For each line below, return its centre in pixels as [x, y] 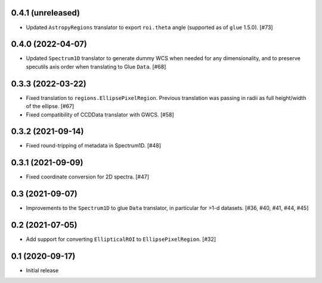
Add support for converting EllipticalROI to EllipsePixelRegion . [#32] [121, 239]
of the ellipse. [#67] [50, 106]
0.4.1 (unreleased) [46, 13]
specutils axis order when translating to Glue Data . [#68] [96, 67]
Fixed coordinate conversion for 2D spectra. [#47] [87, 177]
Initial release [42, 271]
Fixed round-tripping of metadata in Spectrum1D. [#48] [93, 146]
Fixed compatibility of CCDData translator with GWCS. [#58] [100, 114]
